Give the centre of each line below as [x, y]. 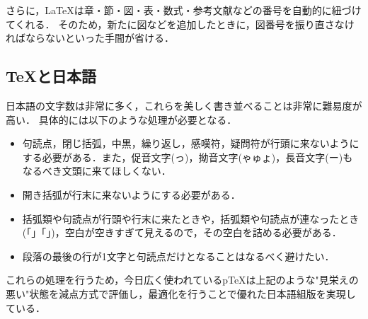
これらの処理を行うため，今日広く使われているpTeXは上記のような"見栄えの [182, 280]
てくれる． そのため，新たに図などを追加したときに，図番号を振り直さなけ [180, 24]
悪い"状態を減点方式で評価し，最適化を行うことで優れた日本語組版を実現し [181, 293]
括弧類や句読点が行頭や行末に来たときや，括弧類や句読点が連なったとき [191, 218]
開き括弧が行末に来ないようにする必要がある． [131, 194]
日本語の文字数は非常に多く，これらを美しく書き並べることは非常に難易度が [184, 105]
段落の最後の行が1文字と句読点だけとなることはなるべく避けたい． [178, 256]
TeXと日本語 [51, 76]
